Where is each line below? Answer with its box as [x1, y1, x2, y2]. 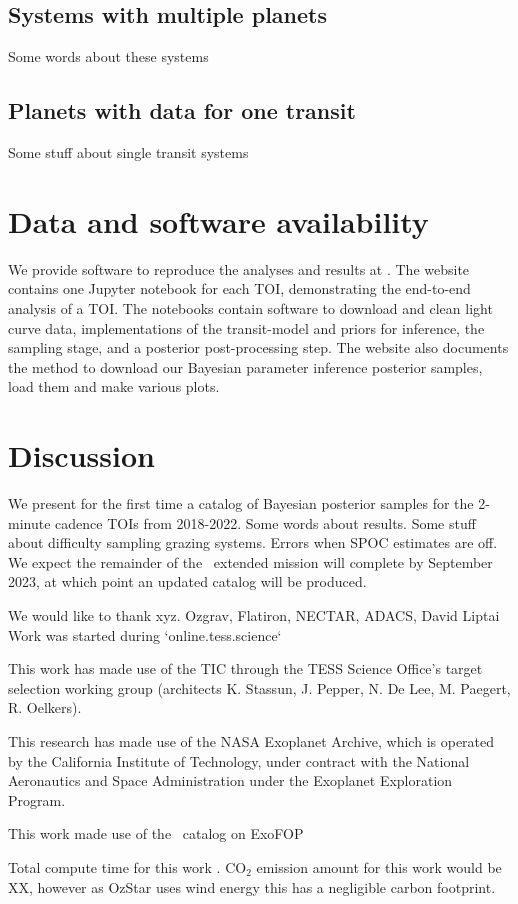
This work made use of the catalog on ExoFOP [8, 823, 304, 844]
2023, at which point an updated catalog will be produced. [8, 571, 367, 592]
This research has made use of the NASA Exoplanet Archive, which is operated [8, 730, 495, 751]
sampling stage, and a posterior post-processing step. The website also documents [8, 337, 509, 358]
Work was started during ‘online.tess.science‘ [8, 624, 282, 645]
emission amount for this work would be [256, 856, 502, 877]
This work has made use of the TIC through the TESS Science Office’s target [8, 658, 483, 679]
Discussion [8, 435, 155, 476]
